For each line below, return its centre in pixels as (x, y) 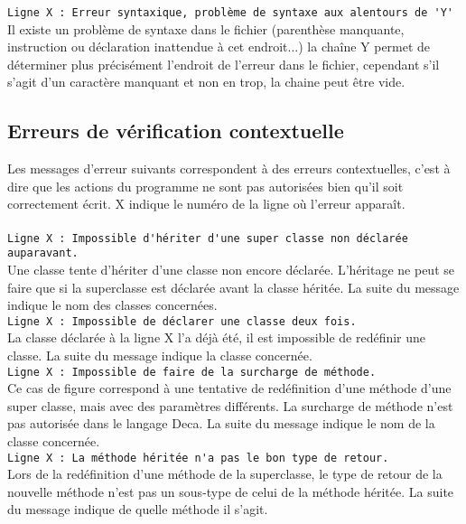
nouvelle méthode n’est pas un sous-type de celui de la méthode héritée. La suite (231, 491)
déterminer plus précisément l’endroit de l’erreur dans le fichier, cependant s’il (224, 64)
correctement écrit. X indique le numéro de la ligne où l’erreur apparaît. (206, 204)
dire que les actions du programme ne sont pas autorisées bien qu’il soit (205, 186)
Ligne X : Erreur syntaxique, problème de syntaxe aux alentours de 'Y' (230, 13)
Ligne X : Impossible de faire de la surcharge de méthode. (192, 372)
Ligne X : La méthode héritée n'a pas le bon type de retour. (198, 458)
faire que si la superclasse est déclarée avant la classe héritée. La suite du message (233, 287)
